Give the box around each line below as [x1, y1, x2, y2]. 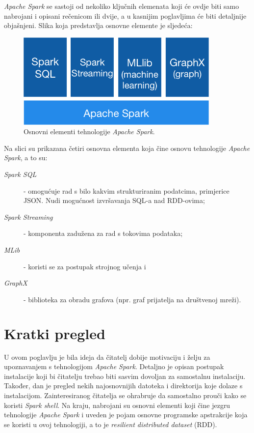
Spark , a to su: [4, 152, 48, 163]
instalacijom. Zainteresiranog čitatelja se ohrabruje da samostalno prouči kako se [4, 390, 247, 400]
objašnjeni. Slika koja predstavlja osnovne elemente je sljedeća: [4, 20, 193, 30]
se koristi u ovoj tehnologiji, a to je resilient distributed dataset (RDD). [4, 419, 217, 429]
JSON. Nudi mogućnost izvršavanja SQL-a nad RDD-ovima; [24, 195, 205, 205]
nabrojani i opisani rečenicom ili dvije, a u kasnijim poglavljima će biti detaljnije [4, 10, 247, 21]
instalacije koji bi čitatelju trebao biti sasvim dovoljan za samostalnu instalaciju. [4, 371, 246, 381]
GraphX [4, 278, 27, 288]
